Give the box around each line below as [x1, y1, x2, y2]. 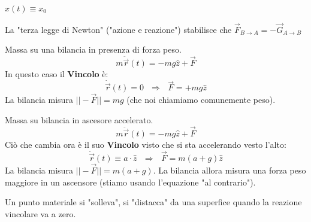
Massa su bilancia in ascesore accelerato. [5, 114, 153, 126]
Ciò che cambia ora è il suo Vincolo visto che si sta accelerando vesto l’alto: [5, 138, 286, 150]
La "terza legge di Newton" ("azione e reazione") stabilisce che [5, 23, 232, 35]
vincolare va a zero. [5, 207, 76, 220]
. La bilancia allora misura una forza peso [153, 163, 306, 176]
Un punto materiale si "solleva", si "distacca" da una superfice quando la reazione [5, 196, 302, 208]
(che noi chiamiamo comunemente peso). [126, 93, 276, 106]
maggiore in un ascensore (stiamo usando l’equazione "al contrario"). [5, 175, 256, 188]
